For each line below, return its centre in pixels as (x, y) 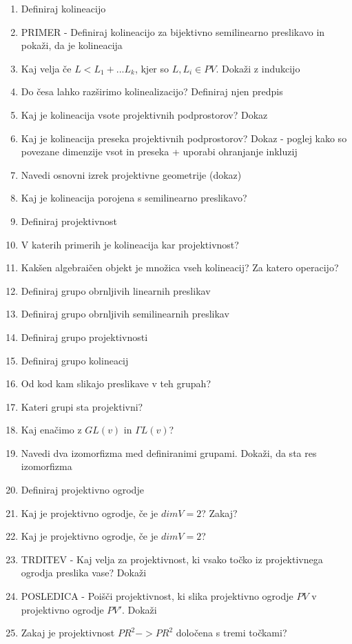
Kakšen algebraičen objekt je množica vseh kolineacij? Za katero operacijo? (180, 267)
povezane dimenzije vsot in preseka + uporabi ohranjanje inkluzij (159, 152)
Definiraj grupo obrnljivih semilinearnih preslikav (125, 314)
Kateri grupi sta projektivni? (82, 406)
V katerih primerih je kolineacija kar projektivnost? (130, 244)
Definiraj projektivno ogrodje (82, 490)
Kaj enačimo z (51, 430)
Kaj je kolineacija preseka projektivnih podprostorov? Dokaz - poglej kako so (184, 138)
